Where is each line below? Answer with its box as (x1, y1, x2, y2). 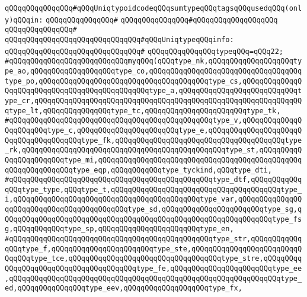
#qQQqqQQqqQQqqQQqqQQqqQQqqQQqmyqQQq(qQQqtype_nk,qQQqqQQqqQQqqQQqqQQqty (5, 57, 302, 66)
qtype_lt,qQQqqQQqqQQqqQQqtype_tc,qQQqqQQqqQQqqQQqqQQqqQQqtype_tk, (5, 106, 281, 115)
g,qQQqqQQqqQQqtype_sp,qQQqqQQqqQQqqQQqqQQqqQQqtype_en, (5, 225, 234, 234)
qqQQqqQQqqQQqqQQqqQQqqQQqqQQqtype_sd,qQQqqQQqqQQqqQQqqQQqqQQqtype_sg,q (5, 205, 302, 214)
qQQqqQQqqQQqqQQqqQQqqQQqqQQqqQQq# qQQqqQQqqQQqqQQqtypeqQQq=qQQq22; (5, 47, 284, 56)
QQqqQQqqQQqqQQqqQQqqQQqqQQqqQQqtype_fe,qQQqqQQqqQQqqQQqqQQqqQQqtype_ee (5, 264, 302, 273)
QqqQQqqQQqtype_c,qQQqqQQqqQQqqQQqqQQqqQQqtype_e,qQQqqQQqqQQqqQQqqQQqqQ (5, 126, 302, 135)
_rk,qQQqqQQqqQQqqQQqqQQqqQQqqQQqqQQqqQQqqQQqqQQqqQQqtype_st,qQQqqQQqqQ (5, 146, 302, 155)
